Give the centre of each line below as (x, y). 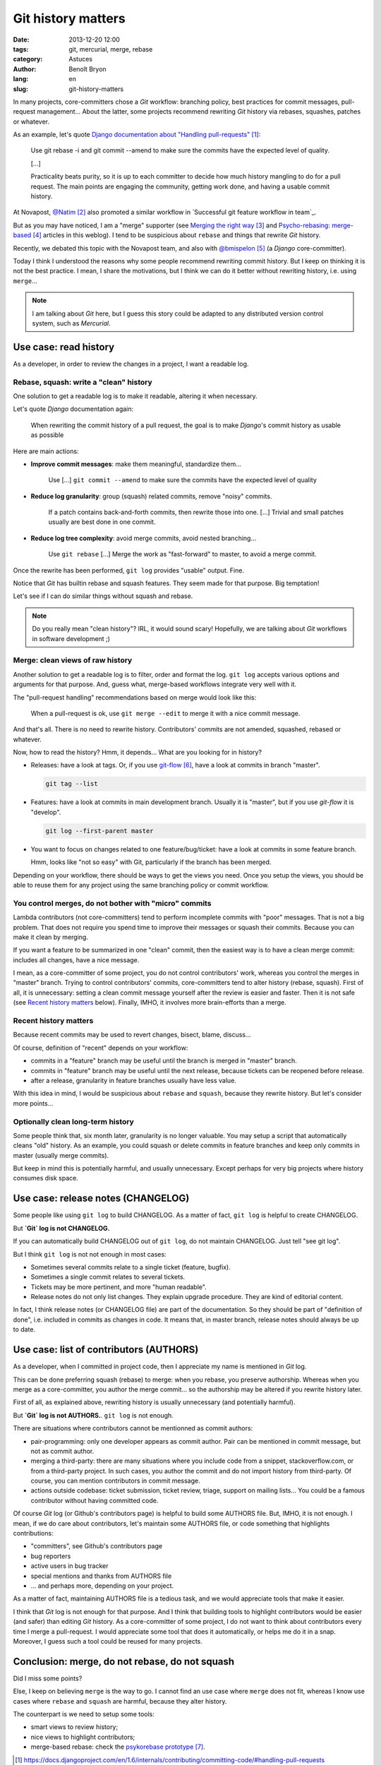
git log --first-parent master (100, 831)
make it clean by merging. (50, 937)
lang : (21, 79)
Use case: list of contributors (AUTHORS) (106, 1350)
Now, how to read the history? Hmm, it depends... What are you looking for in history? (138, 753)
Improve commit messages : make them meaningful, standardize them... (136, 464)
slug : (20, 89)
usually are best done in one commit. (102, 522)
